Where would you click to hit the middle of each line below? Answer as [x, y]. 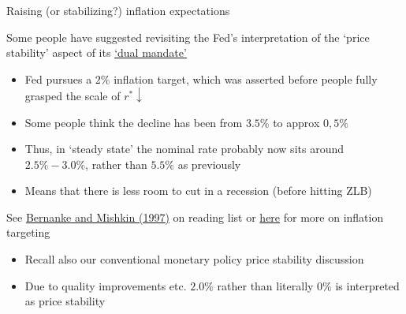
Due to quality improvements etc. [106, 285]
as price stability [65, 301]
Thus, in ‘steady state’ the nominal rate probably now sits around [184, 149]
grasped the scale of [73, 95]
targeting [28, 232]
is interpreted [367, 285]
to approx [296, 122]
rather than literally [265, 285]
